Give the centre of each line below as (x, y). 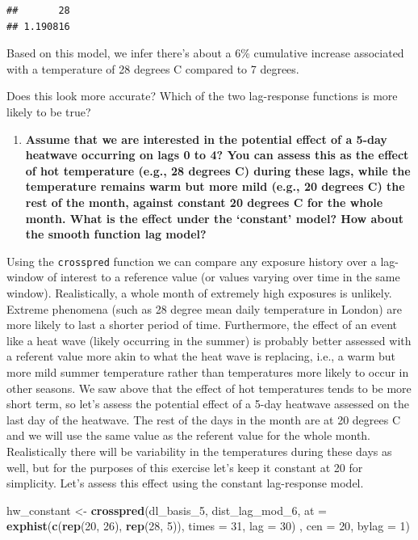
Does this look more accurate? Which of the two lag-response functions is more (202, 96)
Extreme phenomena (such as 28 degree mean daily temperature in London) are (204, 308)
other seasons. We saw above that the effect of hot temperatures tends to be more (209, 388)
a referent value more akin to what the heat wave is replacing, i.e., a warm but (201, 356)
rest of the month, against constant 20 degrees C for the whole (204, 202)
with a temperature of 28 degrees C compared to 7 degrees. (153, 68)
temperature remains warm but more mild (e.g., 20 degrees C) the (215, 186)
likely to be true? (49, 111)
